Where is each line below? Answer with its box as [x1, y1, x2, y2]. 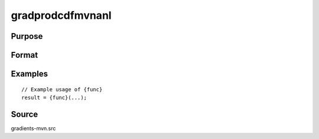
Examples [11, 69, 48, 79]
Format [11, 50, 38, 60]
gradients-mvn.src [11, 124, 56, 132]
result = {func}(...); [21, 94, 87, 101]
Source [11, 109, 38, 119]
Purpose [11, 31, 43, 41]
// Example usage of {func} [21, 86, 103, 92]
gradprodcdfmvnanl [11, 9, 112, 22]
